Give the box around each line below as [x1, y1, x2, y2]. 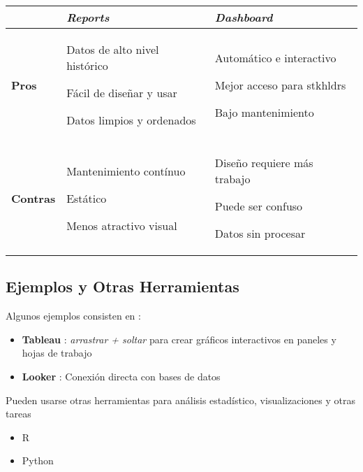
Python [22, 453, 54, 468]
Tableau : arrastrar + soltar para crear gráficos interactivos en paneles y [22, 331, 336, 346]
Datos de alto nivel [66, 41, 159, 57]
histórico [66, 57, 108, 73]
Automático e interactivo [214, 49, 336, 66]
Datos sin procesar [214, 225, 306, 241]
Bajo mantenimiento [214, 103, 314, 120]
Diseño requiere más [214, 155, 313, 171]
